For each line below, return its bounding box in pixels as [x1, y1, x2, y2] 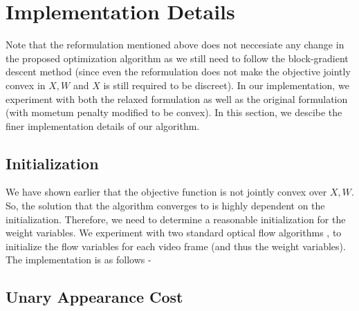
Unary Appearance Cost [6, 286, 183, 308]
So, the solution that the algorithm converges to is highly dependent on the [6, 198, 325, 213]
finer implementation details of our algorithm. [6, 118, 200, 133]
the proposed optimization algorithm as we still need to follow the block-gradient [6, 50, 349, 65]
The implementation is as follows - [6, 252, 151, 267]
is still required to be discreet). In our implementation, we [103, 77, 349, 92]
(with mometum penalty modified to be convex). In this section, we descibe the [6, 105, 342, 120]
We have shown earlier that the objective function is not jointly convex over [6, 185, 327, 199]
